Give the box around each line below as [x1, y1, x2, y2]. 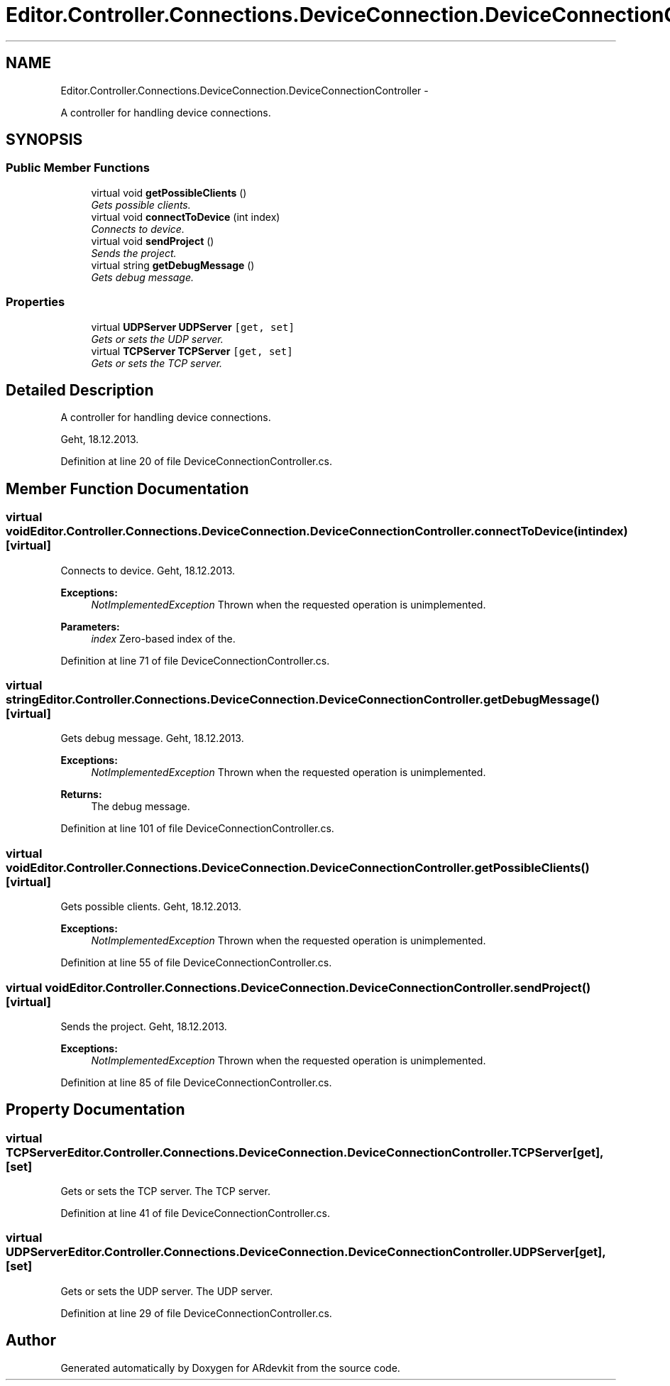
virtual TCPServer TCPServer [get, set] [91, 344, 293, 357]
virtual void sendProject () [91, 234, 214, 247]
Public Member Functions [6, 160, 150, 175]
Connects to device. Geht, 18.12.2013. [60, 564, 236, 577]
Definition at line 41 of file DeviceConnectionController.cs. [60, 1207, 331, 1220]
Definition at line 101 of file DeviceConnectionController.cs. [60, 822, 334, 835]
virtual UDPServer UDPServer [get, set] [91, 320, 295, 333]
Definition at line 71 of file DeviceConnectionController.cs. [60, 654, 330, 667]
